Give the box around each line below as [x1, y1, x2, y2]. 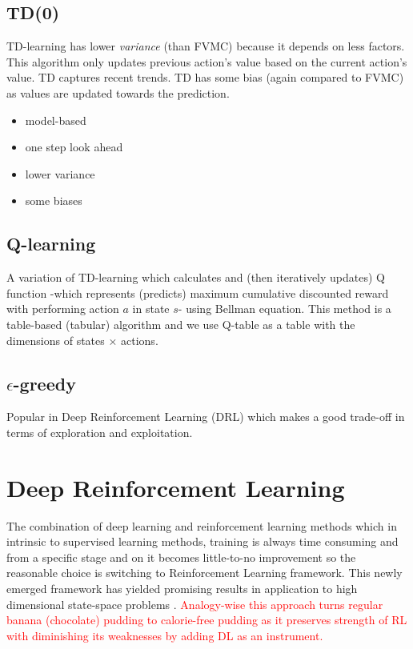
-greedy [13, 371, 76, 395]
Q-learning [6, 231, 96, 256]
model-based [25, 111, 86, 128]
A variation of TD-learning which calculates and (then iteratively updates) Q [6, 269, 385, 286]
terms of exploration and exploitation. [6, 423, 193, 440]
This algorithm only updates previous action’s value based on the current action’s [6, 53, 407, 70]
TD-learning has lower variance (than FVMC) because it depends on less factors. [6, 38, 405, 54]
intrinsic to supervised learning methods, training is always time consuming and [6, 533, 399, 550]
